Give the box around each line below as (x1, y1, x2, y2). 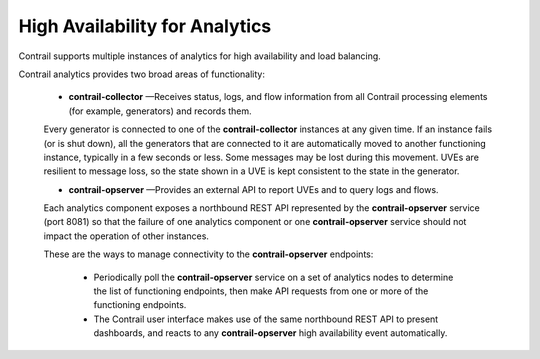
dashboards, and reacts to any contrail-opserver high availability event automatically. (93, 327, 448, 339)
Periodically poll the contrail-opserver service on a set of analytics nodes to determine (93, 271, 454, 283)
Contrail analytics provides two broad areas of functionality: (18, 68, 265, 80)
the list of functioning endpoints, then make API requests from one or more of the (93, 285, 429, 297)
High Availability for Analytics (18, 15, 272, 37)
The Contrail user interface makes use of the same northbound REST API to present (93, 313, 439, 325)
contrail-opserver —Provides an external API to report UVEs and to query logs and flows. (68, 183, 439, 195)
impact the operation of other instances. (43, 230, 210, 242)
